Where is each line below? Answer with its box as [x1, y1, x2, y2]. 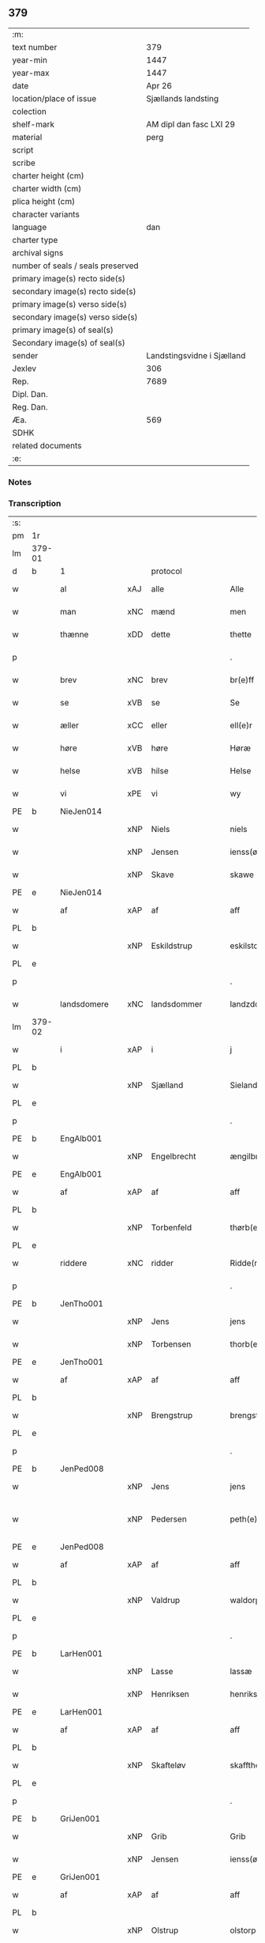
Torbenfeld [151, 1222, 192, 1233]
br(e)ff [230, 675, 255, 686]
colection [12, 106, 47, 117]
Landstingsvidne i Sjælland [146, 350, 246, 361]
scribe [12, 157, 35, 168]
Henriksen [151, 1688, 189, 1699]
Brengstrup [151, 1410, 193, 1421]
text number [12, 41, 58, 52]
